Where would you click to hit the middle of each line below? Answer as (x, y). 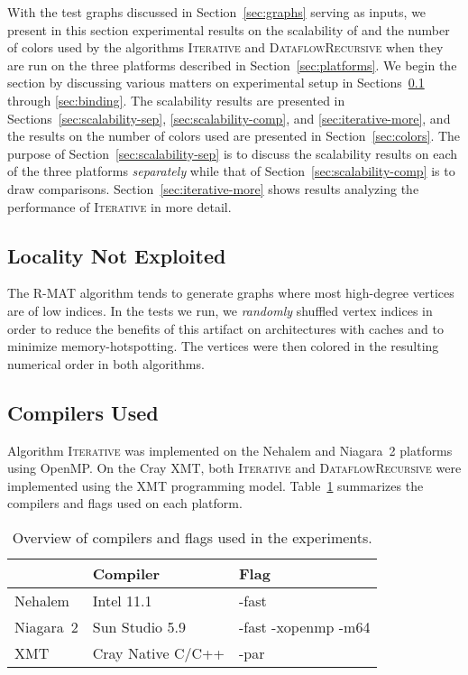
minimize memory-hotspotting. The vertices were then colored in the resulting (223, 346)
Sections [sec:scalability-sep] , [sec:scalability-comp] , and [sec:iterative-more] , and (229, 118)
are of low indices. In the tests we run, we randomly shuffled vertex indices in (220, 310)
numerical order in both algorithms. (106, 363)
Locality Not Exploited (117, 255)
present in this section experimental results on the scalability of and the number (229, 29)
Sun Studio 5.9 (139, 626)
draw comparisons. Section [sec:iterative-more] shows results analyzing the (213, 188)
